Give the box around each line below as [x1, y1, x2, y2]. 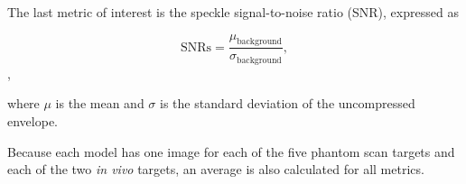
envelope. [7, 112, 58, 131]
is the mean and [55, 94, 144, 113]
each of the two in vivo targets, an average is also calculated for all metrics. [7, 160, 424, 179]
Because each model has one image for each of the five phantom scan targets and [7, 142, 455, 161]
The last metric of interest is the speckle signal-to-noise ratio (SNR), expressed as [7, 3, 459, 21]
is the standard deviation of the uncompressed [160, 94, 415, 113]
